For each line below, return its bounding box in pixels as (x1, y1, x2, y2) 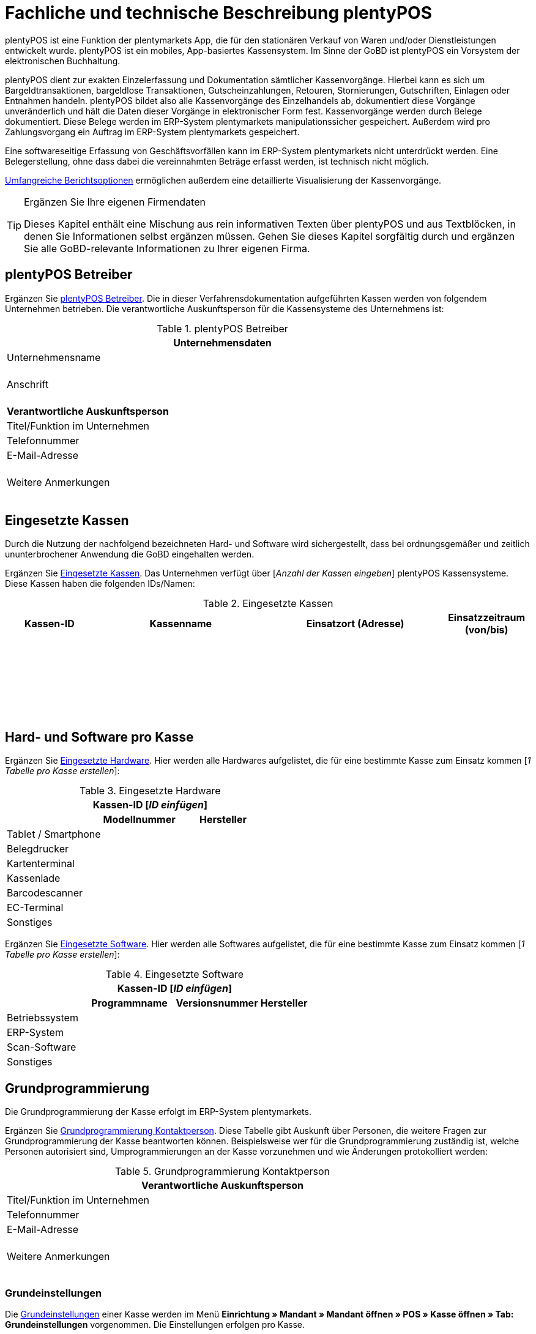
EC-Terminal (7, 901, 64, 914)
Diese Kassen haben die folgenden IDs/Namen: (5, 578, 195, 589)
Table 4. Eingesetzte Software (105, 968, 244, 981)
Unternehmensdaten (173, 336, 272, 349)
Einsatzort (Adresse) (306, 617, 404, 630)
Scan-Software (7, 1041, 76, 1054)
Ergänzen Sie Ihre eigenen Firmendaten (24, 195, 206, 208)
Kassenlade (7, 872, 61, 885)
